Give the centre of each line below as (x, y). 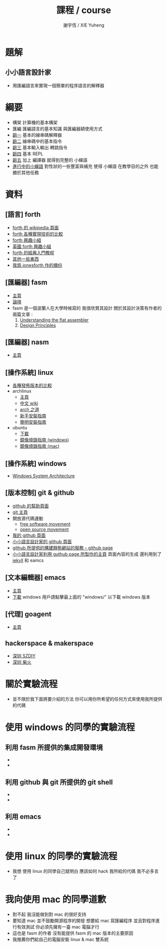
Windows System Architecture (43, 476)
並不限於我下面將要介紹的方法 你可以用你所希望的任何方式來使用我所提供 (87, 699)
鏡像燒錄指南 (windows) (44, 440)
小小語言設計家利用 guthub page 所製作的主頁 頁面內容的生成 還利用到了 (87, 554)
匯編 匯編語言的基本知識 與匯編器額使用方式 (57, 129)
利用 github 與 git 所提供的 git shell (59, 782)
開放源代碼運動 (28, 518)
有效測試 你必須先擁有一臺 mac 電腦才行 (58, 926)
